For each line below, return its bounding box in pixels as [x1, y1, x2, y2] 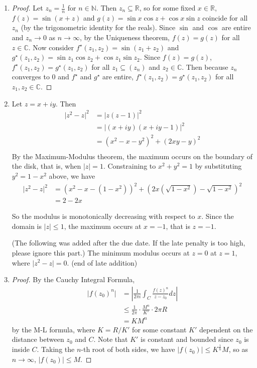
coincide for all [202, 12, 248, 23]
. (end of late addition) [67, 257, 138, 268]
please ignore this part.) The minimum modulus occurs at [12, 247, 190, 258]
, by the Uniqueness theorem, [79, 32, 170, 43]
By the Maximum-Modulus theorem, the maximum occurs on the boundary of [12, 151, 253, 161]
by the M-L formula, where [12, 324, 95, 334]
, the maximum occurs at [64, 220, 142, 231]
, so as [228, 344, 248, 354]
